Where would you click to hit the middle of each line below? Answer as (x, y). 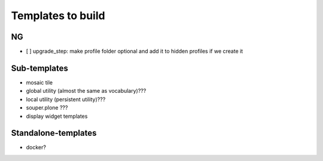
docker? (36, 147)
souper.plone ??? (47, 108)
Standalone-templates (54, 133)
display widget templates (57, 116)
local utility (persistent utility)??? (66, 99)
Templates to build (58, 16)
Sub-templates (39, 68)
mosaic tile (39, 82)
